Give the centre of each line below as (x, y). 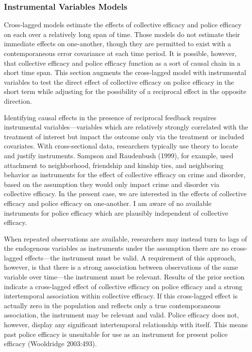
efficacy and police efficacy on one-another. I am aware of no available (108, 203)
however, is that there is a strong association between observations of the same (121, 267)
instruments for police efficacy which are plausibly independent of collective (116, 213)
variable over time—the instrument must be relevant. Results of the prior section (124, 277)
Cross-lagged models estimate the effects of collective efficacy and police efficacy (123, 25)
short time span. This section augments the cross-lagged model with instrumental (125, 72)
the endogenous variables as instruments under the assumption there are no (116, 248)
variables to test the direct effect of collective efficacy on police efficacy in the (119, 82)
